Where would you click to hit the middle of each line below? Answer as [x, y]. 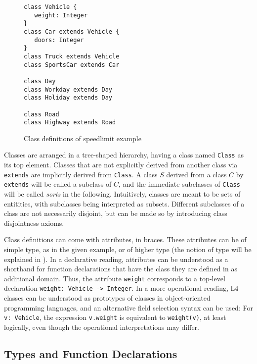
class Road [42, 114]
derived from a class [196, 174]
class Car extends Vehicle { [72, 31]
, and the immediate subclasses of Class [179, 184]
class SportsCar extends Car [72, 65]
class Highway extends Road [70, 123]
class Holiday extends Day [68, 98]
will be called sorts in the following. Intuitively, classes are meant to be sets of [122, 194]
